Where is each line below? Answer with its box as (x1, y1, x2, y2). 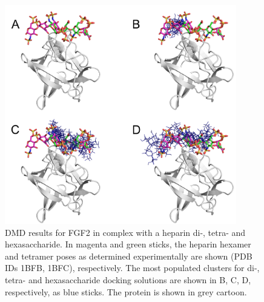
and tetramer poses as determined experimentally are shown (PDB (5, 249, 252, 262)
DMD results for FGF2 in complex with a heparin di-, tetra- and (5, 226, 246, 238)
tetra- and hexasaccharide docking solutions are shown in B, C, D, (5, 273, 251, 286)
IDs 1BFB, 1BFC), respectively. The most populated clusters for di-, (5, 261, 260, 274)
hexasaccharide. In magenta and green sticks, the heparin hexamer (5, 238, 251, 250)
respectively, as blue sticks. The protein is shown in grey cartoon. (5, 285, 247, 298)
